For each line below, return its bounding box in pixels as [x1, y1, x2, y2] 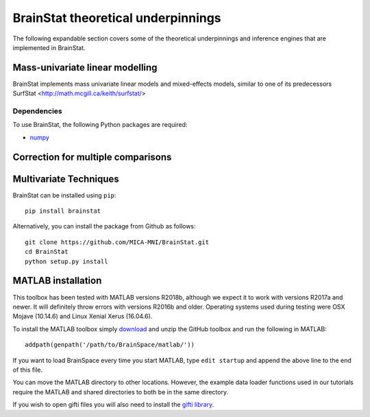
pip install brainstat [25, 207, 101, 215]
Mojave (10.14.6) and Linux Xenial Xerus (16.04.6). [12, 312, 153, 320]
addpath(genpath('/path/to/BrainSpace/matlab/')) [25, 341, 195, 349]
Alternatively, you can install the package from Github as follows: [12, 222, 196, 230]
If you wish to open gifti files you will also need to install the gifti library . [12, 401, 214, 409]
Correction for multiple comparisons [12, 151, 172, 163]
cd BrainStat [25, 248, 69, 256]
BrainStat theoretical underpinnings [12, 10, 222, 25]
